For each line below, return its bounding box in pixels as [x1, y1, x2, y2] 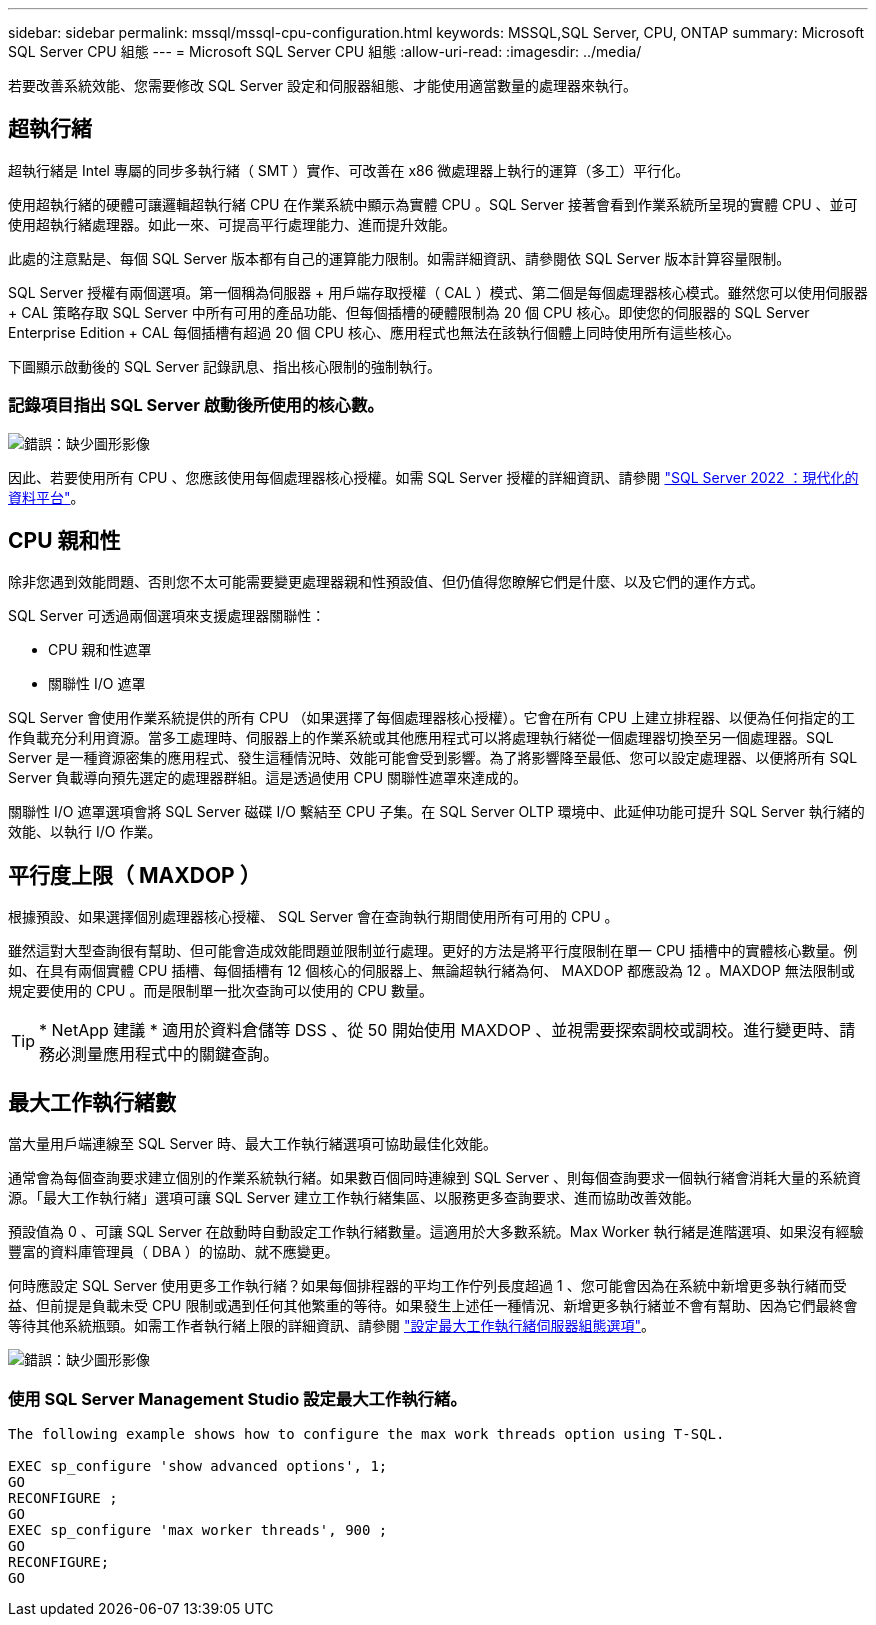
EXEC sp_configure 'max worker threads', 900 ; [8, 1521, 388, 1538]
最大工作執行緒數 [8, 1089, 176, 1115]
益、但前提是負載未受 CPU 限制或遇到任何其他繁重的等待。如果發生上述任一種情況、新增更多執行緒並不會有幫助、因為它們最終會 [8, 1297, 858, 1315]
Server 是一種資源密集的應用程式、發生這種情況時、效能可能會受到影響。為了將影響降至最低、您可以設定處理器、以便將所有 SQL [8, 749, 858, 767]
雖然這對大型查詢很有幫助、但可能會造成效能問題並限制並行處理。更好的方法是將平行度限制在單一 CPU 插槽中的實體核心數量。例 [8, 942, 858, 960]
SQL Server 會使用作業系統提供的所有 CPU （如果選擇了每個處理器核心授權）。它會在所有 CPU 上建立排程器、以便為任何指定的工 [8, 709, 856, 727]
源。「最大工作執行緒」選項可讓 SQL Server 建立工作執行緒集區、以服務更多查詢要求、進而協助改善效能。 [8, 1189, 701, 1207]
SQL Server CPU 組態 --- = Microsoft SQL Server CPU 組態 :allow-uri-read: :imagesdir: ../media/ [8, 43, 642, 60]
